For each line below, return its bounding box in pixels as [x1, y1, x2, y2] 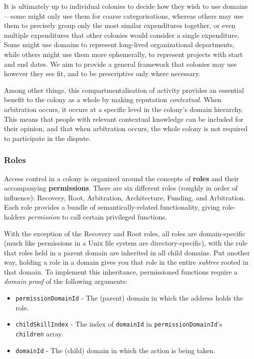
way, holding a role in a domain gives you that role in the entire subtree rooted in [4, 257, 249, 267]
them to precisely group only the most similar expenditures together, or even [4, 20, 236, 30]
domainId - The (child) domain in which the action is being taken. [15, 345, 215, 355]
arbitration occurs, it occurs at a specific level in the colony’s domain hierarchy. [4, 104, 244, 114]
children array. [15, 328, 63, 338]
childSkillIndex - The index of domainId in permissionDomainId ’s [15, 319, 223, 329]
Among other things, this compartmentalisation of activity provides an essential [4, 84, 244, 95]
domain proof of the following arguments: [4, 276, 128, 286]
